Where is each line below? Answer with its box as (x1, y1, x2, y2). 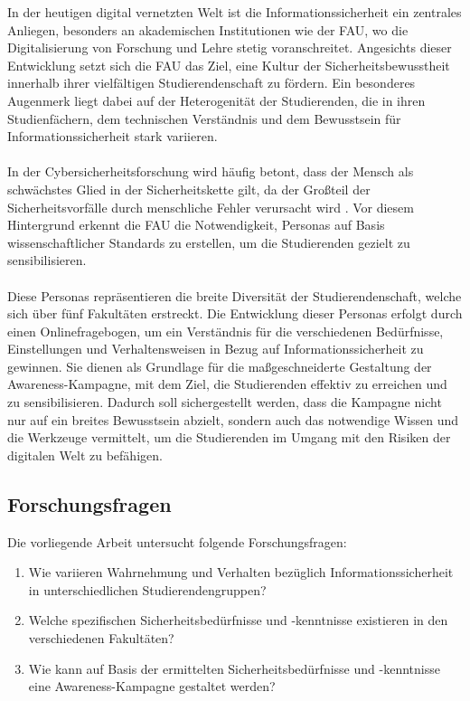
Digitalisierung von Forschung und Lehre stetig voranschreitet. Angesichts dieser (7, 38, 452, 57)
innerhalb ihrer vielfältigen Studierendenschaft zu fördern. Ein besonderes (7, 73, 416, 92)
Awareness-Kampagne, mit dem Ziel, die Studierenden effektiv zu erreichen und (7, 374, 447, 393)
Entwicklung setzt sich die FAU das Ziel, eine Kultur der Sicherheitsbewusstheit (7, 55, 450, 74)
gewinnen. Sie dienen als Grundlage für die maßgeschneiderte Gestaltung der (7, 356, 432, 375)
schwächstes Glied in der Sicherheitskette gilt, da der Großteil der (7, 179, 371, 198)
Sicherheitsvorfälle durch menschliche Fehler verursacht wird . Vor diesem (7, 197, 414, 216)
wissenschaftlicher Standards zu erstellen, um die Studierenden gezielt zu (7, 232, 410, 251)
